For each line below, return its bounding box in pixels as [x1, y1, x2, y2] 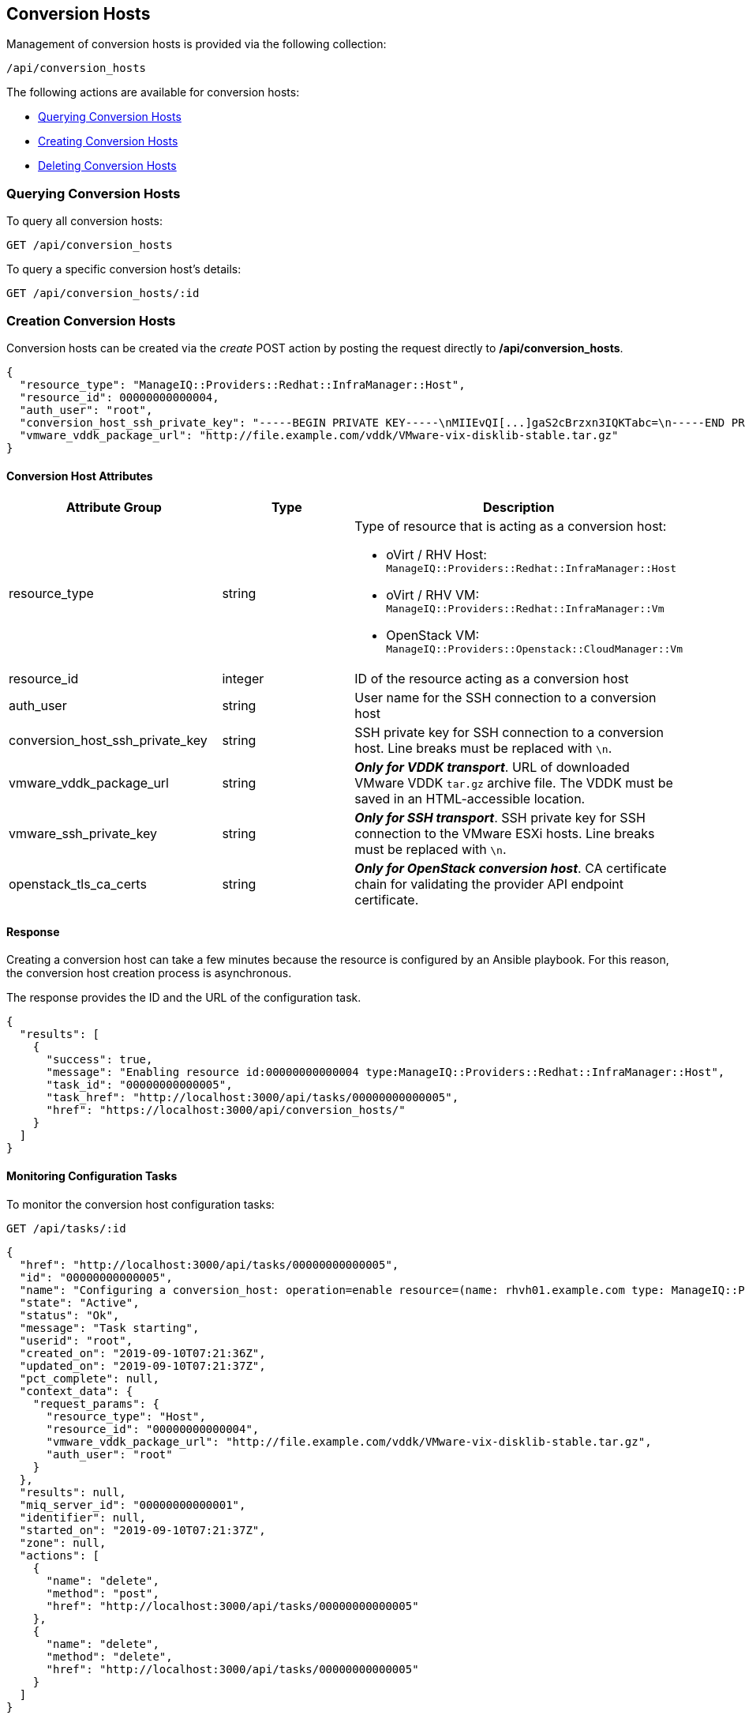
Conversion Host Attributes [6, 468, 153, 483]
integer [222, 671, 264, 687]
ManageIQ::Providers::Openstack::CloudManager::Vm [386, 643, 683, 656]
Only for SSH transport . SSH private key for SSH [354, 810, 646, 826]
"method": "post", [46, 1586, 159, 1600]
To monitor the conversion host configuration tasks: [6, 1197, 275, 1211]
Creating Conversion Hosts [38, 134, 178, 149]
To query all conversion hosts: [6, 214, 163, 228]
